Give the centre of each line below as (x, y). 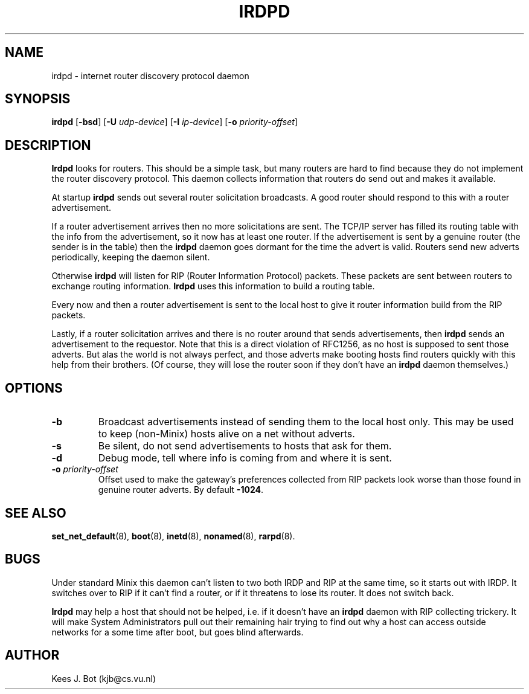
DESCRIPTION (48, 145)
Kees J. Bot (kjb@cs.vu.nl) (104, 678)
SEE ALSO (36, 513)
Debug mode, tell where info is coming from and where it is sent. (245, 458)
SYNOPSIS (38, 99)
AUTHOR (32, 655)
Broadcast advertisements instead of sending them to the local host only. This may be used (306, 422)
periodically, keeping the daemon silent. (131, 257)
